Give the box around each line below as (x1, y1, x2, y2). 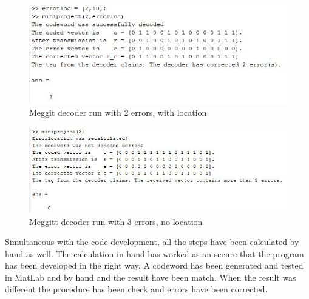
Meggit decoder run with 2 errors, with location (29, 106, 207, 118)
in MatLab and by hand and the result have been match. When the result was (5, 270, 296, 283)
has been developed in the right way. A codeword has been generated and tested (5, 259, 304, 272)
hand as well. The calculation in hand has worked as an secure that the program (5, 247, 304, 260)
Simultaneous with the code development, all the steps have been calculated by (5, 235, 299, 248)
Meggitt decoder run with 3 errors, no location (29, 215, 203, 227)
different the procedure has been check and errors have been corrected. (5, 283, 268, 295)
